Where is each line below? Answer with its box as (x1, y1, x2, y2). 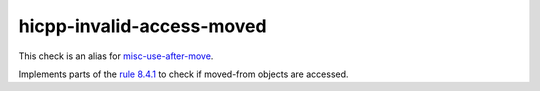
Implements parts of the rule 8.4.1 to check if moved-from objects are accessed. (18, 68, 349, 80)
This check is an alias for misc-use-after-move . (18, 50, 214, 62)
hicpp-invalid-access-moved (18, 15, 267, 37)
